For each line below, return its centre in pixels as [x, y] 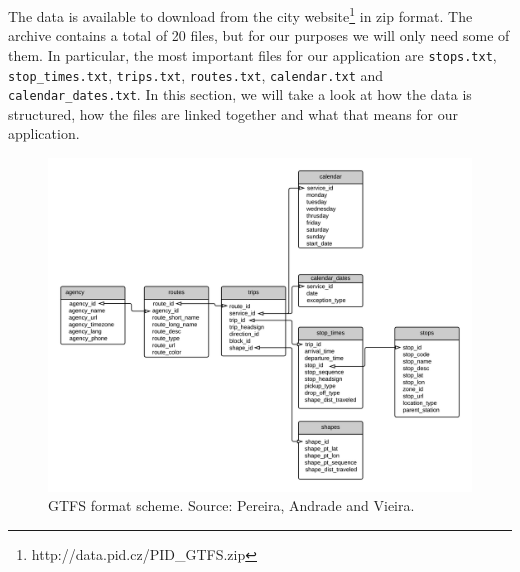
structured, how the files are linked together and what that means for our [233, 113]
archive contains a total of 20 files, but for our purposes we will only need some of [259, 35]
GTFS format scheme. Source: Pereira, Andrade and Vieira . [231, 505]
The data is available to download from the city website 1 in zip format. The [240, 14]
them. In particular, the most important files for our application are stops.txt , [252, 54]
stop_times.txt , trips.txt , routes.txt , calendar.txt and [196, 74]
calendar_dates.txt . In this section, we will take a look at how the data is [240, 94]
